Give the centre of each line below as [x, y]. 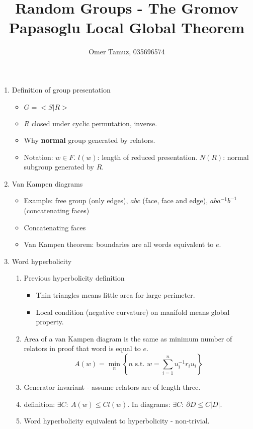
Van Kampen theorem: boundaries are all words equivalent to [119, 244]
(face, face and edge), [175, 200]
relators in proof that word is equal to [82, 348]
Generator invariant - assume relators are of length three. [112, 387]
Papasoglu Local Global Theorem [127, 27]
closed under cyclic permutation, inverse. [94, 123]
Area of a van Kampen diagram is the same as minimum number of [128, 338]
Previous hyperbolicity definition [74, 278]
